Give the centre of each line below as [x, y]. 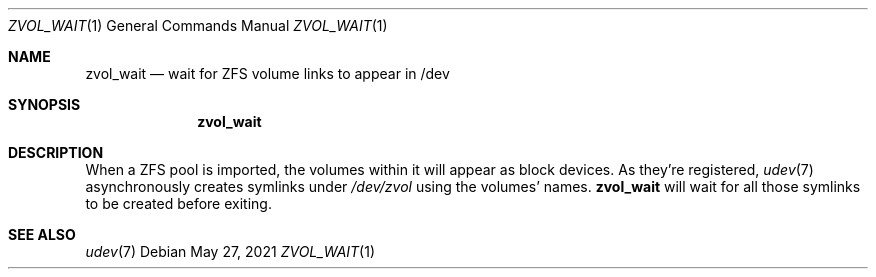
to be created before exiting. [178, 203]
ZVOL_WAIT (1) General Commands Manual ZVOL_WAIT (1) [198, 25]
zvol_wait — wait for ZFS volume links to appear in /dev [267, 73]
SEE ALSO [42, 234]
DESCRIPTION [56, 152]
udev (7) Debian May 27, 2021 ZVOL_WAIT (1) [230, 251]
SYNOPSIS [44, 104]
